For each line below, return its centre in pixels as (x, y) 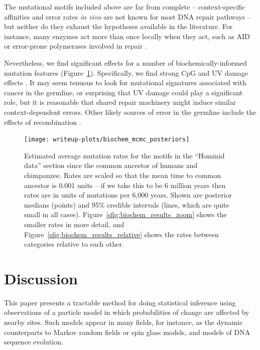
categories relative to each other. (74, 244)
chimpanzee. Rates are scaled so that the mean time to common (122, 175)
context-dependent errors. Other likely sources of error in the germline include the (130, 112)
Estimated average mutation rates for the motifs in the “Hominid (124, 155)
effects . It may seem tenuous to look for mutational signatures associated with (125, 82)
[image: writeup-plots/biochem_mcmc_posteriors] (107, 140)
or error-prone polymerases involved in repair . (76, 46)
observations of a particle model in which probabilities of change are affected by (127, 312)
